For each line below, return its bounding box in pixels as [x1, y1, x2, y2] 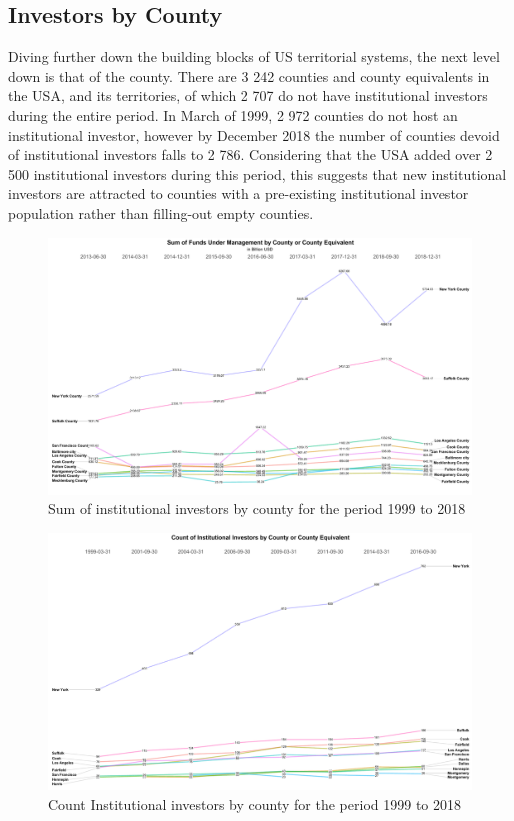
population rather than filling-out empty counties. [8, 202, 314, 223]
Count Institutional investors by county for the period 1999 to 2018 [48, 793, 461, 814]
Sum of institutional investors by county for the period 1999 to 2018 [48, 498, 466, 519]
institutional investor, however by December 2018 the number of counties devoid [8, 124, 500, 145]
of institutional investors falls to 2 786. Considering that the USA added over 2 [8, 144, 493, 165]
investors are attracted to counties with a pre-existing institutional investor [8, 183, 469, 204]
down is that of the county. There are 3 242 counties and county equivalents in [8, 65, 490, 86]
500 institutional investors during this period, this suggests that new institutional [8, 163, 507, 184]
